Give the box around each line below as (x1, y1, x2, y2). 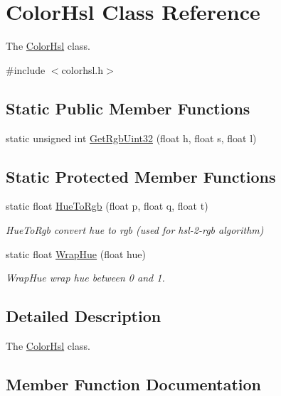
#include (6, 62, 46, 77)
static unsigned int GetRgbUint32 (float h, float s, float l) (6, 130, 257, 145)
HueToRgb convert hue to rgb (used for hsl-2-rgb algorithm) (6, 222, 264, 237)
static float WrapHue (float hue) (6, 246, 146, 261)
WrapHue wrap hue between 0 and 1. (6, 270, 165, 285)
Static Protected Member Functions (6, 165, 276, 187)
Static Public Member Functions (6, 97, 250, 119)
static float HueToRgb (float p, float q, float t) (6, 198, 208, 213)
